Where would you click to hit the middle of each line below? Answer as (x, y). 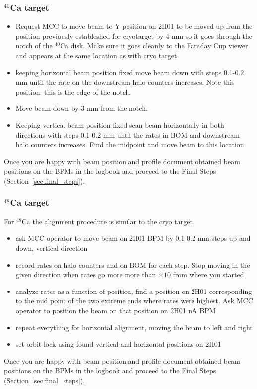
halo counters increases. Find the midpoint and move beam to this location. (131, 145)
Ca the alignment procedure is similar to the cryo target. (108, 221)
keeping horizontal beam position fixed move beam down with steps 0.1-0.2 (130, 72)
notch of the (34, 46)
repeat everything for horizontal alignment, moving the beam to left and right (134, 327)
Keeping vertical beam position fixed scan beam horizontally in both (120, 125)
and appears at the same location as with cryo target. (97, 55)
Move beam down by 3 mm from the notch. (82, 108)
